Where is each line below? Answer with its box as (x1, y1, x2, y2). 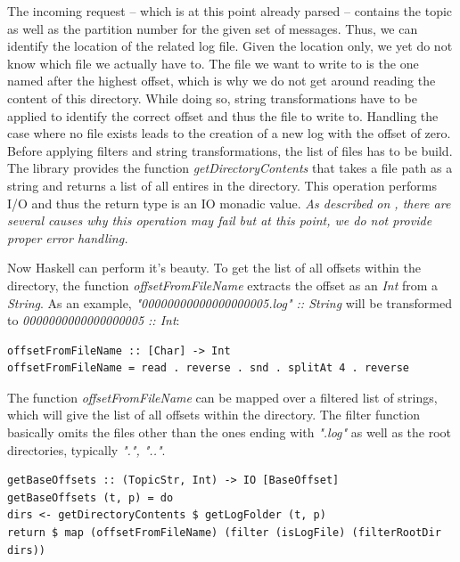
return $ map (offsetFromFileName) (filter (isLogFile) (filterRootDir (7, 526, 441, 540)
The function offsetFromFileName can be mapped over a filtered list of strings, (7, 387, 438, 406)
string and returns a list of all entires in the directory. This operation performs (7, 175, 437, 194)
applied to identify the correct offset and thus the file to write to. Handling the (7, 106, 439, 125)
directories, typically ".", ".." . (7, 440, 166, 459)
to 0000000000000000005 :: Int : (7, 311, 180, 330)
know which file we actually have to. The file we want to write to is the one (7, 53, 419, 72)
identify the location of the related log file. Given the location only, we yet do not (7, 37, 453, 55)
